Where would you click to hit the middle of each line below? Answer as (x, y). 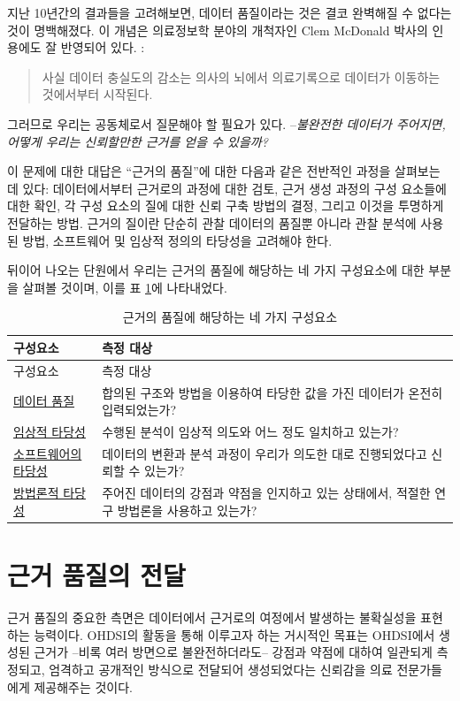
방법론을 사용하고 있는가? (187, 510)
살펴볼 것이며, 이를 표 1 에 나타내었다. (125, 287)
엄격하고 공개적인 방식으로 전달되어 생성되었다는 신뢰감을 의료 (221, 669)
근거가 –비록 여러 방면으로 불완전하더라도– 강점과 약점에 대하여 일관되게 (233, 652)
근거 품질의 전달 (96, 575)
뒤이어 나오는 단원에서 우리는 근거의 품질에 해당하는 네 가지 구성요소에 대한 (216, 270)
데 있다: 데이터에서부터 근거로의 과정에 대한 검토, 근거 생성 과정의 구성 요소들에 (227, 188)
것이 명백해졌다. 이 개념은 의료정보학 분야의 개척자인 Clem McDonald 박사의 (218, 30)
